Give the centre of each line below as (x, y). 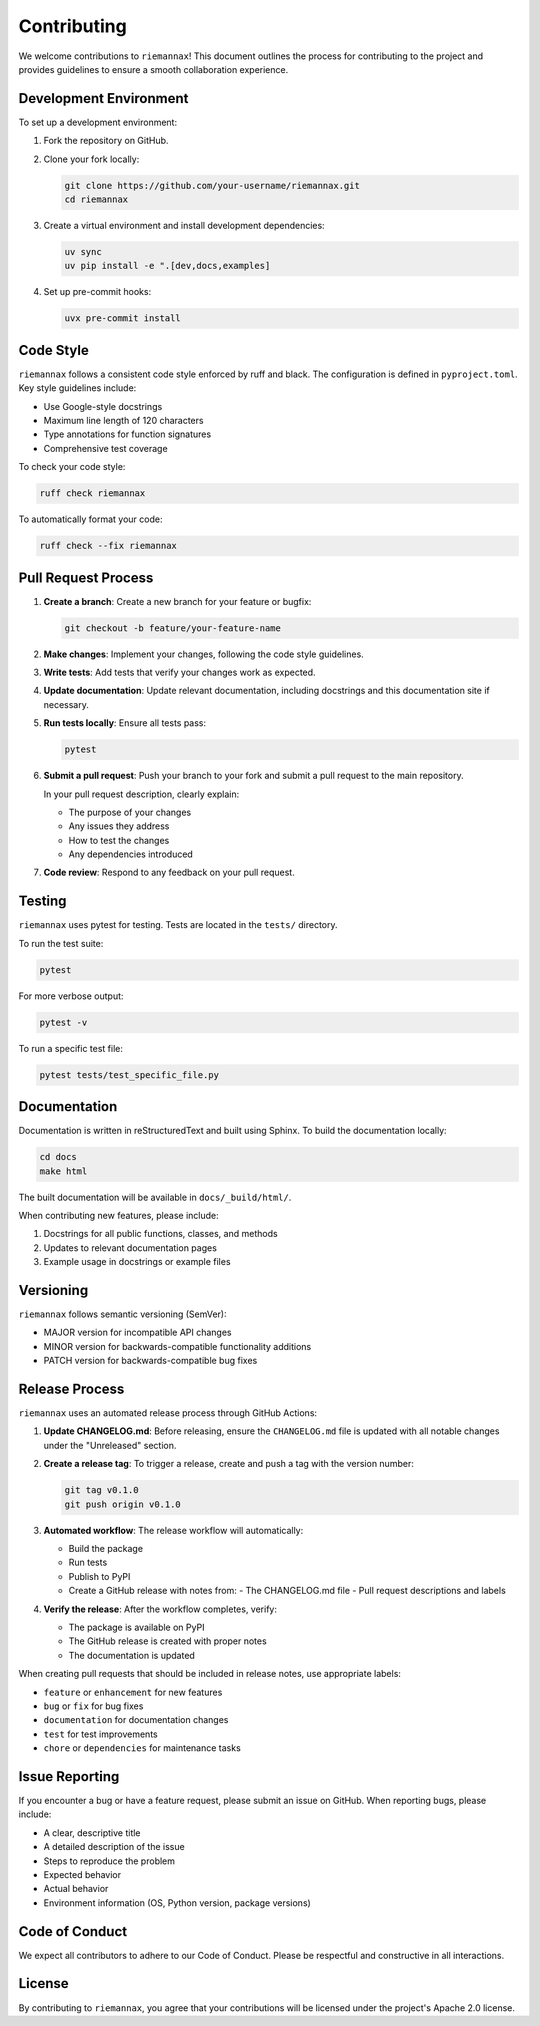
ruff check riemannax (92, 493)
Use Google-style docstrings (103, 406)
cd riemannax (96, 199)
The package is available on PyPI (136, 1627)
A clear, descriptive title (92, 1832)
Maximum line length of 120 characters (123, 420)
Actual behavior (76, 1889)
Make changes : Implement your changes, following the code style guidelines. (203, 654)
